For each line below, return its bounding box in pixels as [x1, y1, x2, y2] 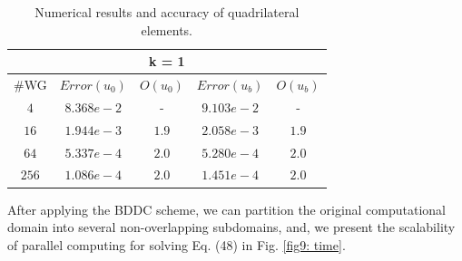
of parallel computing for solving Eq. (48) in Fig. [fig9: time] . [7, 235, 346, 254]
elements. [141, 20, 192, 39]
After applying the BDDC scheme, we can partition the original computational [7, 199, 447, 218]
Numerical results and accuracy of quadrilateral [34, 3, 300, 21]
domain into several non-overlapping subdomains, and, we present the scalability [7, 217, 456, 237]
